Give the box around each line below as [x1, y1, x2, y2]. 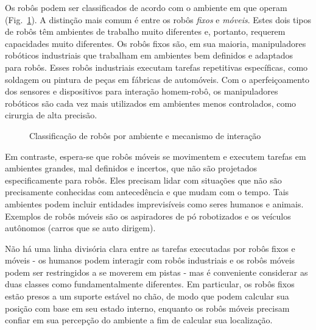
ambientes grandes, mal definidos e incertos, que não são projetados [5, 162, 257, 174]
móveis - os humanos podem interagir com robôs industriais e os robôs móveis [5, 254, 295, 267]
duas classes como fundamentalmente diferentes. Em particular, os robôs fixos [5, 278, 295, 290]
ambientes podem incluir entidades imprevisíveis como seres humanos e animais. [5, 197, 304, 210]
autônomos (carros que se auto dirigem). [5, 221, 156, 234]
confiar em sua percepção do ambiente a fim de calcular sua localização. [5, 314, 273, 326]
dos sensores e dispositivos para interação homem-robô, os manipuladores [5, 85, 278, 98]
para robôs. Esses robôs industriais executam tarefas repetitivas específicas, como [5, 60, 308, 73]
